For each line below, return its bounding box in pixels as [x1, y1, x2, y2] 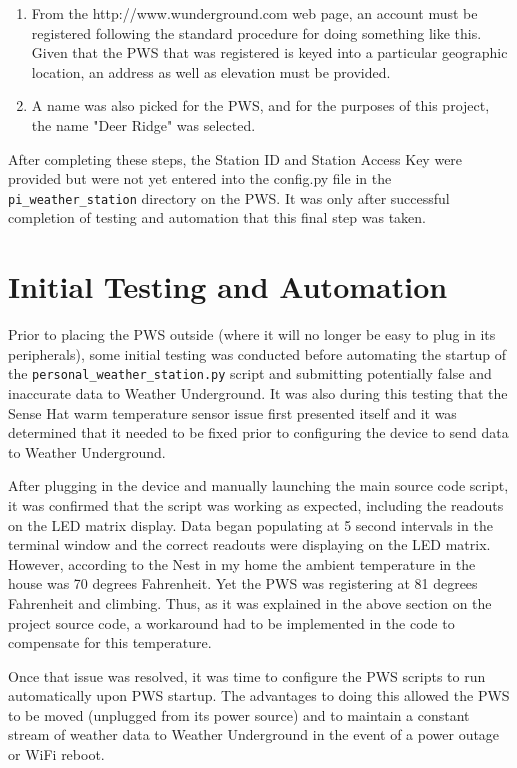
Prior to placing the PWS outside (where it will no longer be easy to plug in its [8, 324, 496, 345]
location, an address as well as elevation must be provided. [31, 61, 391, 82]
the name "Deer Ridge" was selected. [31, 114, 256, 135]
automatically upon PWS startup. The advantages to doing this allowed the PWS [8, 685, 510, 706]
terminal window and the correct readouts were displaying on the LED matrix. [8, 534, 491, 555]
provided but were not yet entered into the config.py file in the [8, 168, 392, 189]
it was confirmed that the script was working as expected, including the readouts [8, 494, 504, 515]
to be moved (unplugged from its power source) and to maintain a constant [8, 704, 470, 725]
